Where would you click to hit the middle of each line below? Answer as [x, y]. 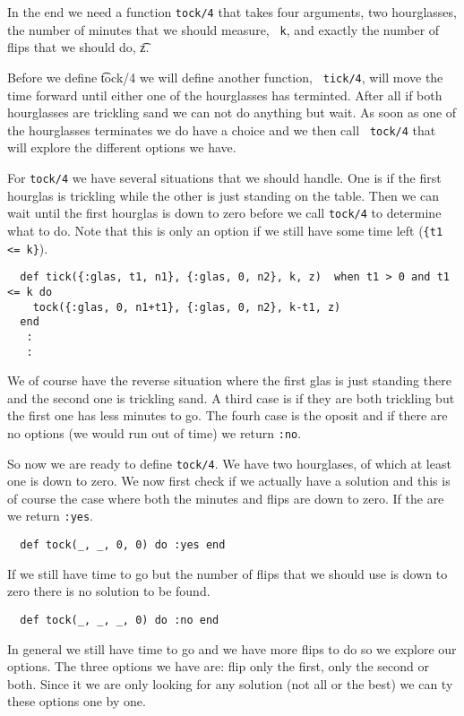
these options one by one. [77, 701]
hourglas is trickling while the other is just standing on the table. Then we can [223, 195]
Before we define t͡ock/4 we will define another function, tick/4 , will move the [225, 77]
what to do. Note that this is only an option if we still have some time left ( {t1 [225, 230]
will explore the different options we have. [122, 147]
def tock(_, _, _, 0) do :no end [120, 620]
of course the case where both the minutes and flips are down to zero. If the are [226, 498]
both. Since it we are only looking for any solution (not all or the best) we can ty [230, 683]
